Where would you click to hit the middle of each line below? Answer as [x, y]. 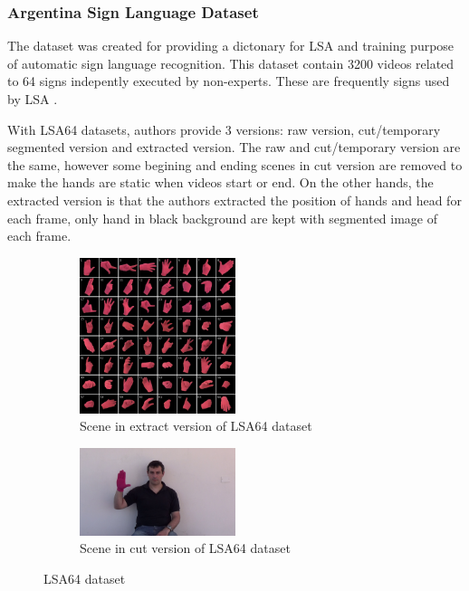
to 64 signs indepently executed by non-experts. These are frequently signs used [229, 81]
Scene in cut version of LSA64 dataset [185, 548]
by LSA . [33, 99]
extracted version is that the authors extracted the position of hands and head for [234, 200]
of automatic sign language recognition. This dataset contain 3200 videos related [231, 63]
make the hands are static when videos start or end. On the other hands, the [220, 182]
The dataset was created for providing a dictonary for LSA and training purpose [231, 46]
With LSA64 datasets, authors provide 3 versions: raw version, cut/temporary [224, 129]
